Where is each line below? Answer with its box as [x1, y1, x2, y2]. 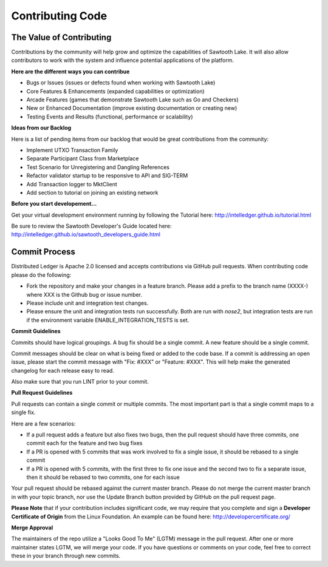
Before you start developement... [11, 200, 97, 208]
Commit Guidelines [11, 328, 61, 335]
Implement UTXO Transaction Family [26, 146, 118, 154]
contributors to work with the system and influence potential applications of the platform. [11, 56, 234, 64]
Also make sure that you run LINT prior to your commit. [11, 378, 149, 385]
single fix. [11, 409, 36, 416]
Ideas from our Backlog [11, 124, 72, 132]
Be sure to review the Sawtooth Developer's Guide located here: [11, 222, 173, 230]
